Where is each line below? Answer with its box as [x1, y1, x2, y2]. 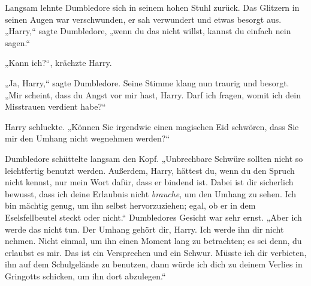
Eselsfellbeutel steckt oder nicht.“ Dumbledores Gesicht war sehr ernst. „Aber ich [5, 210, 302, 223]
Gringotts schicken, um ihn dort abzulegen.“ [5, 269, 166, 282]
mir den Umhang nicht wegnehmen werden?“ [5, 132, 170, 144]
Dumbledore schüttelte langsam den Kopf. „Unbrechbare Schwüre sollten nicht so [5, 152, 303, 164]
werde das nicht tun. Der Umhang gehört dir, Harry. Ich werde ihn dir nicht [5, 222, 284, 235]
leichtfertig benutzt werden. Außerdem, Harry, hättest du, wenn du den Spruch [5, 164, 295, 176]
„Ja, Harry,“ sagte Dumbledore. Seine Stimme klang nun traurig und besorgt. [5, 76, 289, 89]
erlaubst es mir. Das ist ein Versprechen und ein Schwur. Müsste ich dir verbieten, [5, 246, 307, 258]
